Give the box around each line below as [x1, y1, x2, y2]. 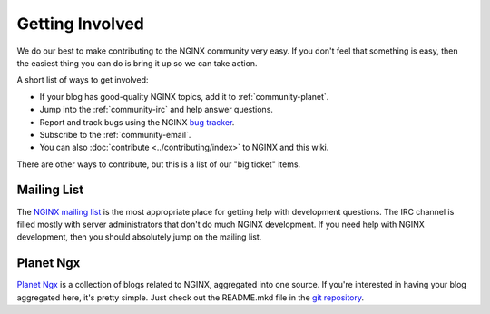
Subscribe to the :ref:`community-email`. [39, 129, 191, 140]
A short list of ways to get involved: [16, 74, 149, 85]
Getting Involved [16, 14, 144, 34]
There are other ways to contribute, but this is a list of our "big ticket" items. [16, 159, 301, 170]
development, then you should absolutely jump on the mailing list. [16, 231, 262, 242]
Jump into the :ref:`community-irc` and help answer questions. [39, 104, 274, 115]
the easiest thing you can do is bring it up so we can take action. [16, 57, 258, 68]
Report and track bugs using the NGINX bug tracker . [39, 116, 235, 127]
